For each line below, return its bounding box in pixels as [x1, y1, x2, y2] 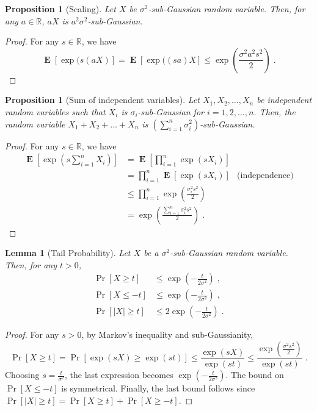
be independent [257, 93, 312, 106]
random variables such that [5, 105, 106, 118]
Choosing [5, 368, 40, 381]
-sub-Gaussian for [137, 105, 204, 118]
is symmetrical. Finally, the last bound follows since [61, 382, 255, 395]
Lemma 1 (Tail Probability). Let [5, 246, 131, 259]
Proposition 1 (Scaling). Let [5, 2, 116, 15]
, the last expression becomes [65, 368, 173, 381]
